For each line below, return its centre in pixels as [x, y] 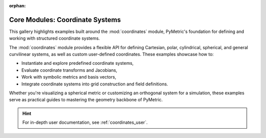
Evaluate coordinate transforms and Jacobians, [69, 70]
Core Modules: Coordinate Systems [65, 20]
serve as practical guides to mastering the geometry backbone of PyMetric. [86, 100]
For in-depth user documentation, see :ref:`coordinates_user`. [85, 122]
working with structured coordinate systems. [55, 38]
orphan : [17, 6]
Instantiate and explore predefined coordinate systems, [78, 63]
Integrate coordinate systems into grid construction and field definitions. [95, 84]
